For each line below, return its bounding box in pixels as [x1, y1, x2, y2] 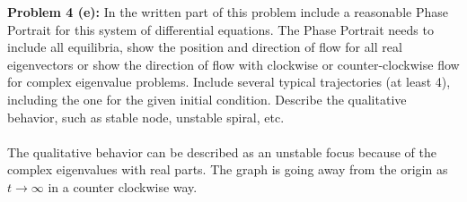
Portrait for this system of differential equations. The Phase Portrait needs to [7, 20, 434, 38]
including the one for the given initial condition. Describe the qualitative [7, 89, 407, 108]
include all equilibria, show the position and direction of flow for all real [7, 38, 402, 56]
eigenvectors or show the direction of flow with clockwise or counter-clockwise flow [7, 55, 460, 73]
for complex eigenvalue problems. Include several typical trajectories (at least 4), [7, 72, 451, 91]
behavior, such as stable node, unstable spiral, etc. [7, 107, 285, 126]
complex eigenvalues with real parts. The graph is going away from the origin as [7, 160, 448, 179]
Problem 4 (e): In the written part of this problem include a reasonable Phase [7, 3, 448, 21]
